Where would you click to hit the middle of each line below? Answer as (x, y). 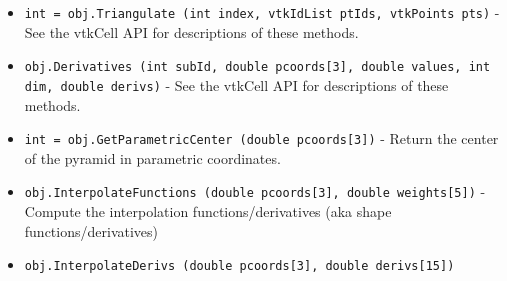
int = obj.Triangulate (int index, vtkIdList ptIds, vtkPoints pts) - (262, 12)
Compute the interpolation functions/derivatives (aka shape (208, 211)
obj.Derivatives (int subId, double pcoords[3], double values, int (257, 67)
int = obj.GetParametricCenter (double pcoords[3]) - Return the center (261, 138)
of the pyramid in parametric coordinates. (152, 157)
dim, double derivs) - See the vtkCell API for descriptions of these (236, 84)
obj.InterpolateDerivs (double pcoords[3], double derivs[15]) (239, 266)
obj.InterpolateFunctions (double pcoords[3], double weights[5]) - (255, 191)
